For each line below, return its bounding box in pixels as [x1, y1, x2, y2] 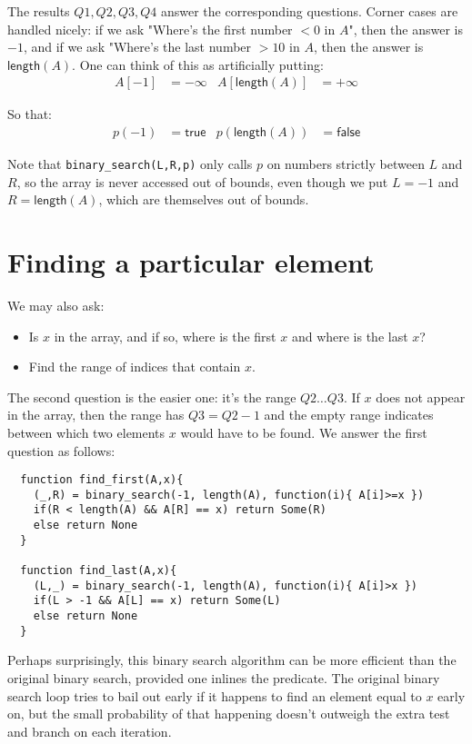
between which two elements [7, 422, 166, 441]
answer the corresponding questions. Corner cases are [160, 2, 458, 20]
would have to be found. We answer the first [180, 422, 427, 441]
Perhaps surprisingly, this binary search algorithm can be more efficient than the [7, 650, 457, 670]
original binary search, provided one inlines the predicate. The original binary [7, 668, 440, 687]
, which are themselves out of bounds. [98, 190, 309, 209]
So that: [7, 104, 53, 124]
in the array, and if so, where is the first [54, 326, 276, 345]
